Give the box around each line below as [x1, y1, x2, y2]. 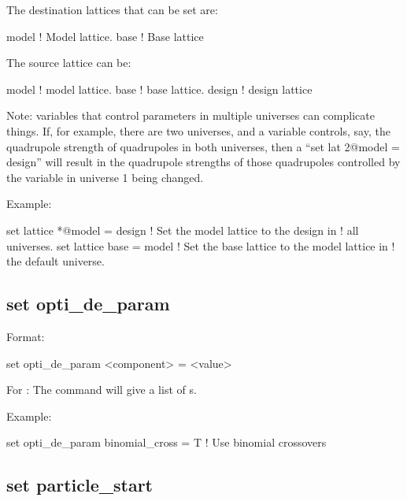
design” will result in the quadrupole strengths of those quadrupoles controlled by [6, 154, 401, 170]
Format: [6, 328, 45, 344]
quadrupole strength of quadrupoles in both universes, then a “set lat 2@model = [6, 138, 400, 154]
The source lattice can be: [6, 54, 131, 71]
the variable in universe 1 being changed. [6, 169, 204, 185]
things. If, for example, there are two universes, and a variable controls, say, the [6, 122, 390, 139]
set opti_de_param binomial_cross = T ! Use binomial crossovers [6, 434, 327, 451]
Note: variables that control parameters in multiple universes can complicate [6, 107, 375, 124]
